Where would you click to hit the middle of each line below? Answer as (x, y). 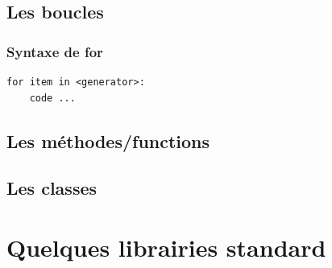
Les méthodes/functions (108, 140)
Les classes (52, 188)
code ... (52, 98)
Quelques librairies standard (166, 247)
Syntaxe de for (55, 51)
